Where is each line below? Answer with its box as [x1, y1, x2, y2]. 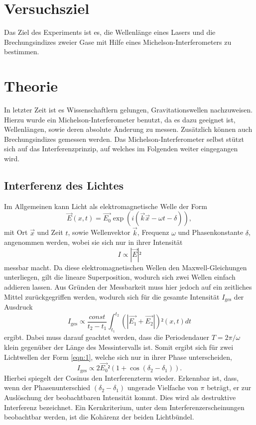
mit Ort [4, 227, 28, 237]
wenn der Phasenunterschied [4, 382, 91, 393]
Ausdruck [4, 302, 33, 312]
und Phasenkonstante [178, 227, 244, 237]
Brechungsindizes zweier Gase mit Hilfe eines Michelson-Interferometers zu [4, 36, 232, 47]
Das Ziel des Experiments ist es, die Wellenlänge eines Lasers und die [4, 27, 216, 37]
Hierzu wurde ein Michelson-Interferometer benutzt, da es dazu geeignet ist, [4, 114, 236, 124]
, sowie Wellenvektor [68, 227, 130, 237]
